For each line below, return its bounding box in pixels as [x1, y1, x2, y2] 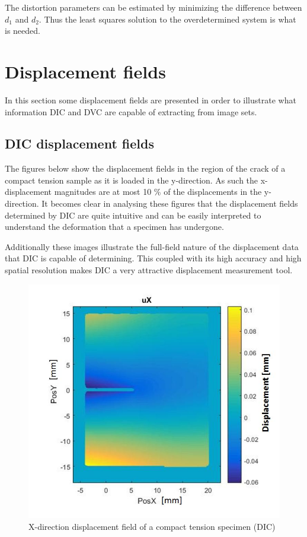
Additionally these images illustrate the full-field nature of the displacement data [5, 240, 299, 252]
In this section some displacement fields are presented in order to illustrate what [5, 93, 296, 106]
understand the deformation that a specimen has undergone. [5, 220, 224, 233]
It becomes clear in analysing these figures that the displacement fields [41, 197, 298, 210]
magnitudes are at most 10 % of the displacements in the [54, 185, 262, 198]
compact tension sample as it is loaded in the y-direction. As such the [5, 173, 258, 186]
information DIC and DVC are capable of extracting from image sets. [5, 105, 257, 118]
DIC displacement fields [5, 134, 154, 153]
